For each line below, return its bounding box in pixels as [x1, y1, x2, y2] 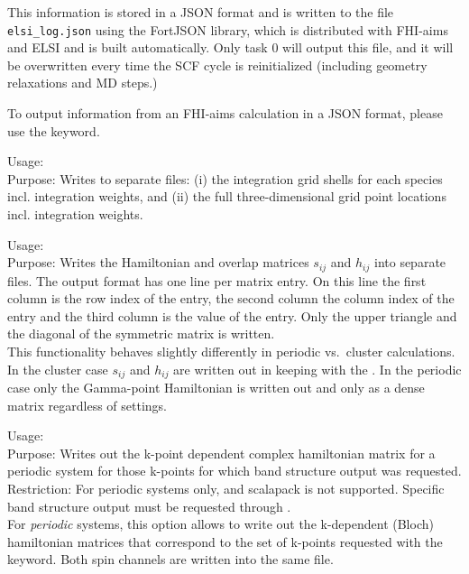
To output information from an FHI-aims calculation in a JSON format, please [7, 104, 443, 123]
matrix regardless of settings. [7, 395, 167, 414]
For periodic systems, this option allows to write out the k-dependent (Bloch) [7, 514, 434, 533]
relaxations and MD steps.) [7, 73, 158, 92]
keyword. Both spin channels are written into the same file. [7, 550, 334, 569]
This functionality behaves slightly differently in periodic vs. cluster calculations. [7, 342, 455, 361]
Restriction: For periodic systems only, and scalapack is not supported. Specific [7, 479, 445, 498]
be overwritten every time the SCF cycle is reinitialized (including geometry [7, 55, 428, 74]
